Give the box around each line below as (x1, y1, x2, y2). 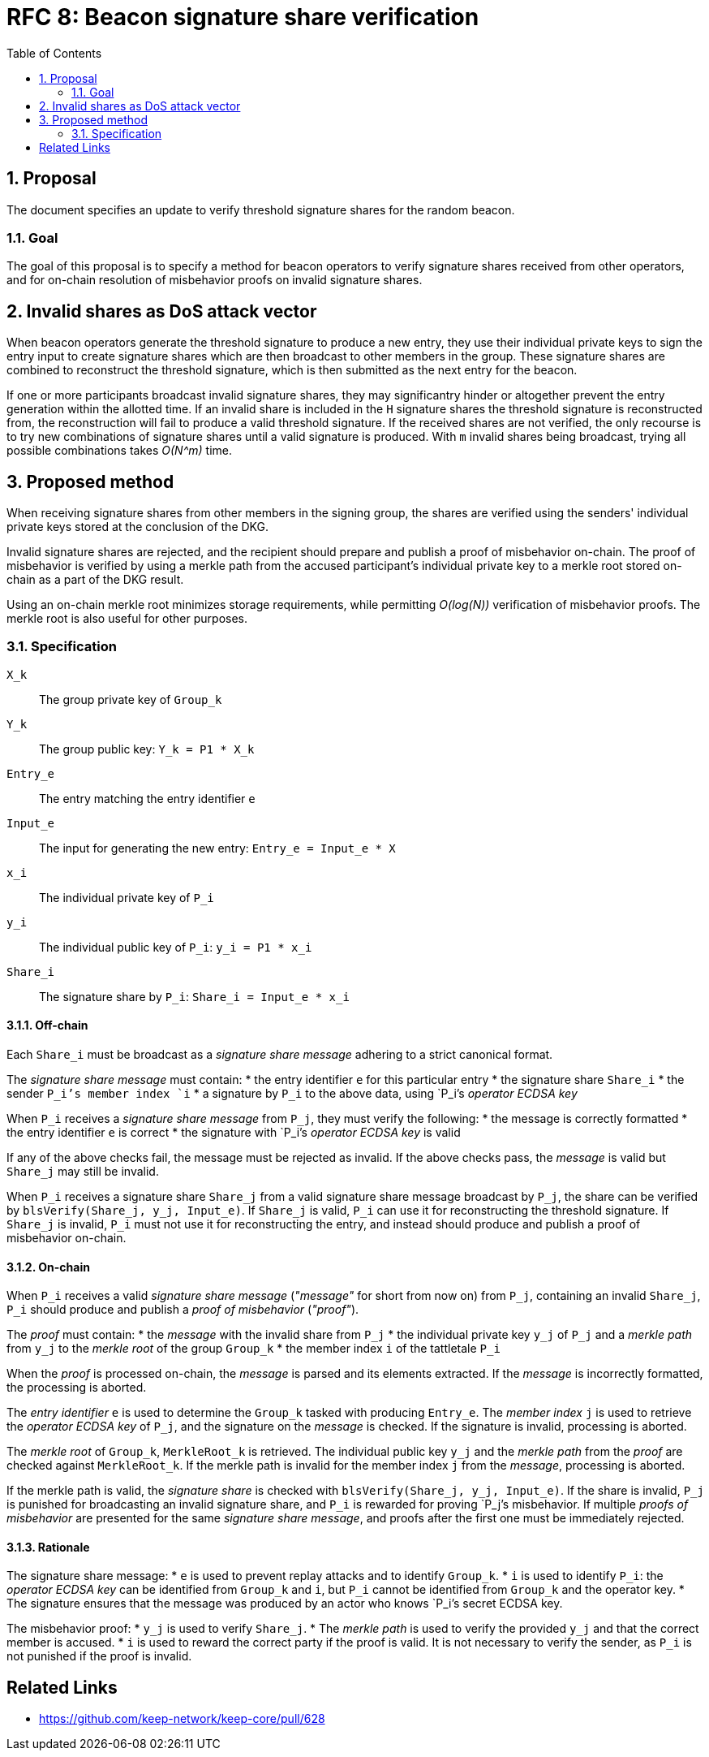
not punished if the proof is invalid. (6, 1649, 192, 1664)
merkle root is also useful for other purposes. (6, 611, 248, 626)
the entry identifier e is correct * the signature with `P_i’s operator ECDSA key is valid (6, 1125, 461, 1139)
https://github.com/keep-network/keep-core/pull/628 (39, 1712, 325, 1726)
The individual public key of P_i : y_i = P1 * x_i (39, 939, 312, 954)
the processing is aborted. (6, 1380, 147, 1395)
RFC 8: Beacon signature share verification (6, 3, 479, 31)
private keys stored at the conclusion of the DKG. (6, 520, 269, 534)
